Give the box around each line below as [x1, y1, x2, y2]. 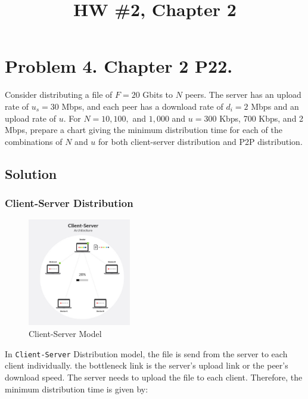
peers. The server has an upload [185, 88, 301, 101]
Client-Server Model [29, 327, 102, 340]
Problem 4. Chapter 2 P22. [5, 54, 233, 78]
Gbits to [142, 88, 173, 101]
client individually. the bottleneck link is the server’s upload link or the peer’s [5, 359, 288, 372]
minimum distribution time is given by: [5, 382, 148, 395]
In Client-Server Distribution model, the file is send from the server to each [5, 347, 288, 360]
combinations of [5, 135, 63, 147]
